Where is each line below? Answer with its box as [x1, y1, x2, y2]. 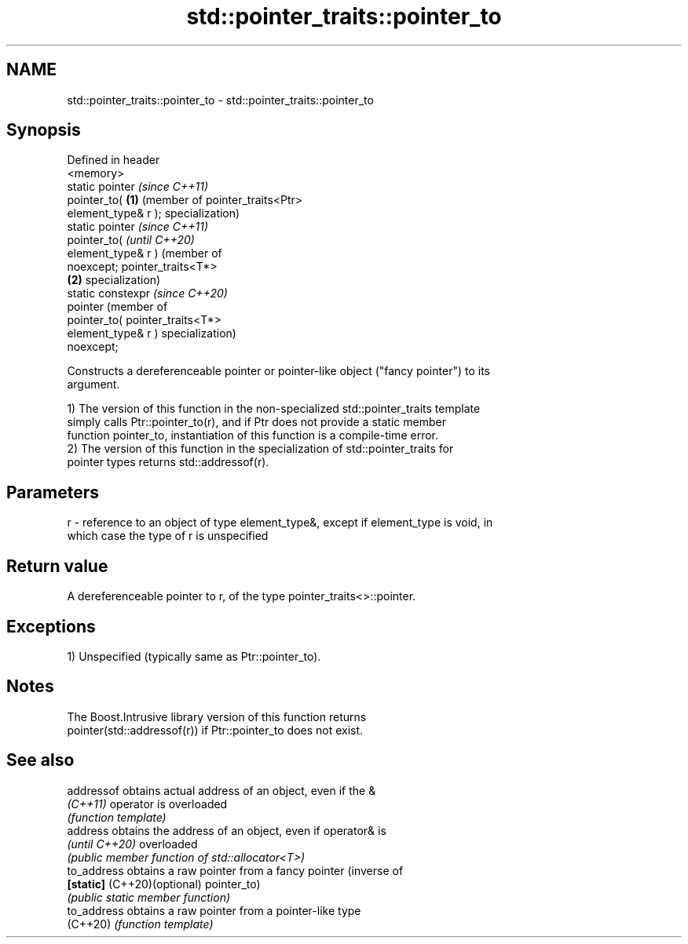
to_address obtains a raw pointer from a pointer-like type [67, 903, 361, 917]
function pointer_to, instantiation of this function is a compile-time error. [67, 428, 438, 443]
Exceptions [6, 616, 96, 636]
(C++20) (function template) [67, 917, 214, 931]
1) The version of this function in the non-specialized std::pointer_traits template [67, 402, 481, 416]
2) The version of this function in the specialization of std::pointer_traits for [67, 442, 454, 456]
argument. [67, 377, 120, 392]
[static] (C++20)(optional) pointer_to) [67, 877, 261, 891]
